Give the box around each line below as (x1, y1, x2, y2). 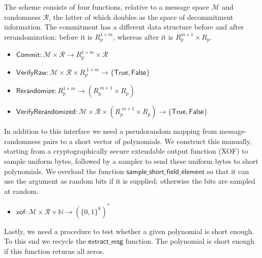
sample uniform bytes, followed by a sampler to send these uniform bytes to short (4, 155, 258, 166)
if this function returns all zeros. (4, 245, 105, 256)
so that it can (207, 165, 249, 176)
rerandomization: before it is (4, 31, 93, 42)
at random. (4, 185, 39, 196)
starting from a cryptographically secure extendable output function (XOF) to (4, 146, 248, 156)
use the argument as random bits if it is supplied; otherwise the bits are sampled (4, 176, 255, 186)
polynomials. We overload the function (4, 165, 124, 176)
